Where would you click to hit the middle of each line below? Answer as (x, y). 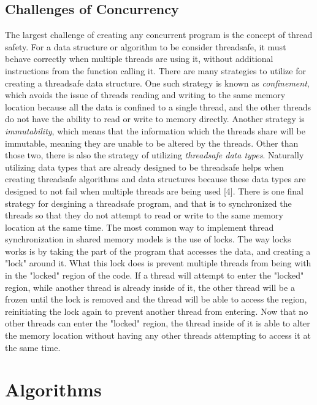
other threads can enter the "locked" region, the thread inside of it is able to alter (158, 323)
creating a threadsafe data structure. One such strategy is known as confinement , (157, 83)
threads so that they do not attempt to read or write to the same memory (144, 215)
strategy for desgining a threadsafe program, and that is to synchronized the (148, 203)
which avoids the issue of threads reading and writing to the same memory (145, 95)
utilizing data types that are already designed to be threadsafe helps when (144, 167)
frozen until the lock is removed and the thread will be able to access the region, (156, 299)
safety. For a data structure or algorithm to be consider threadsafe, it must (146, 46)
